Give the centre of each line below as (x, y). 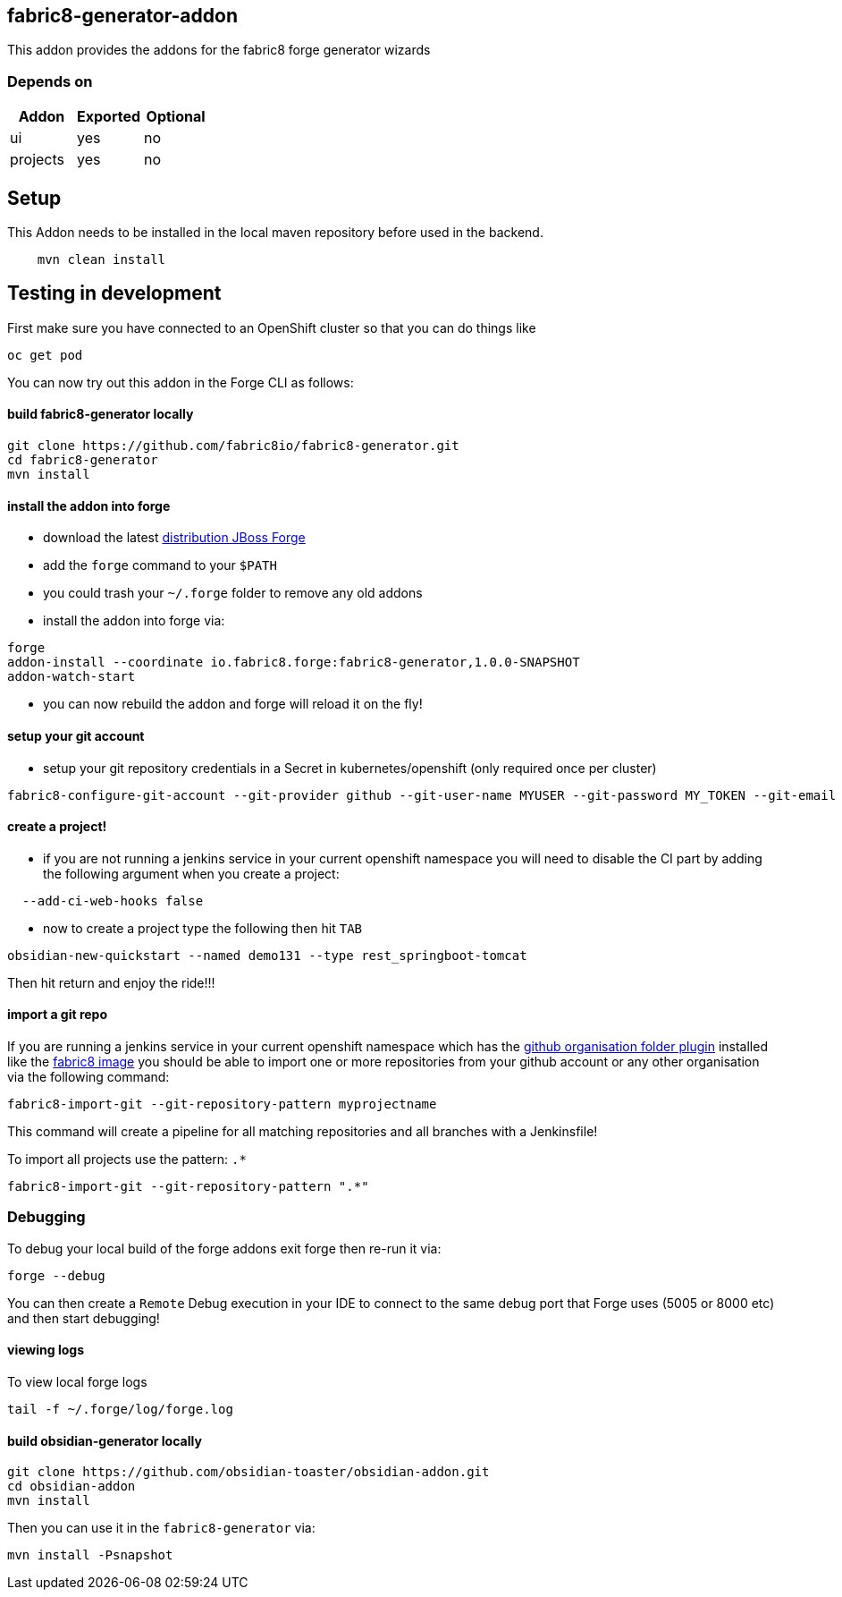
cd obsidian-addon (72, 1487)
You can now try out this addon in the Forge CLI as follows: (181, 382)
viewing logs (46, 1350)
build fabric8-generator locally (101, 414)
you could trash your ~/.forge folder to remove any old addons (233, 593)
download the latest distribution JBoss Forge (174, 538)
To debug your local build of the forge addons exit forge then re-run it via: (224, 1248)
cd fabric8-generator (83, 460)
